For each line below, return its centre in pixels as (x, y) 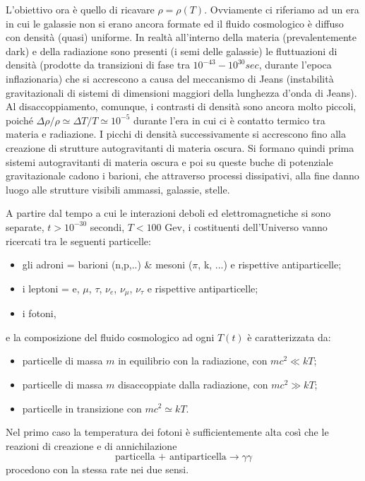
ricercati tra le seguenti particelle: (78, 241)
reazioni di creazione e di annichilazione (91, 445)
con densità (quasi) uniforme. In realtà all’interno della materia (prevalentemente (181, 37)
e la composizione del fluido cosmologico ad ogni (110, 337)
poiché (19, 120)
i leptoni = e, (51, 288)
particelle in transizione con (82, 408)
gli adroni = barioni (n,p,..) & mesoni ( (107, 265)
